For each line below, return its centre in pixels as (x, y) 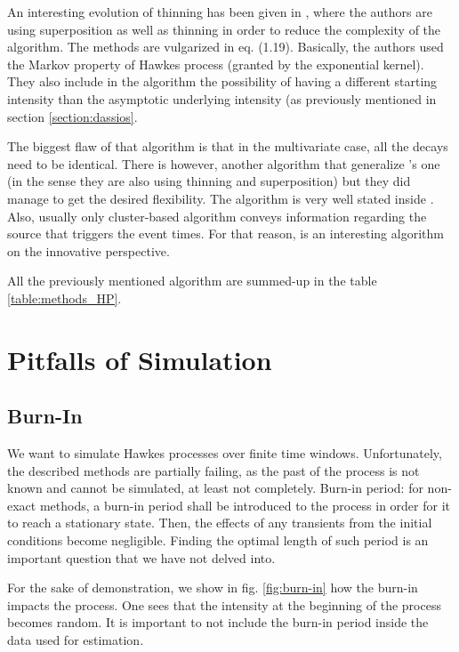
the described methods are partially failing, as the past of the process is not (213, 470)
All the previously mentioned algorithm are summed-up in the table (192, 281)
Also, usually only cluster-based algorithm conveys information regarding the (217, 216)
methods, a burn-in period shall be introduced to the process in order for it (245, 505)
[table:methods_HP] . (64, 298)
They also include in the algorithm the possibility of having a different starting (222, 81)
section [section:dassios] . (72, 116)
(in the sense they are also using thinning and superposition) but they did (209, 181)
